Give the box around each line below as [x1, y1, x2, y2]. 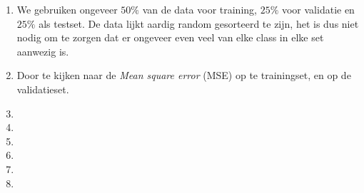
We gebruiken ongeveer [16, 2, 118, 16]
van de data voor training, [142, 2, 257, 16]
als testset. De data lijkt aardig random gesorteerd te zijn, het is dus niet [39, 16, 359, 31]
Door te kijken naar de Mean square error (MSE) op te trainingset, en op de [16, 68, 351, 83]
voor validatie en [281, 2, 355, 16]
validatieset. [16, 81, 69, 96]
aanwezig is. [16, 43, 69, 58]
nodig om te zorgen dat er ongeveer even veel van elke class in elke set [16, 30, 324, 45]
